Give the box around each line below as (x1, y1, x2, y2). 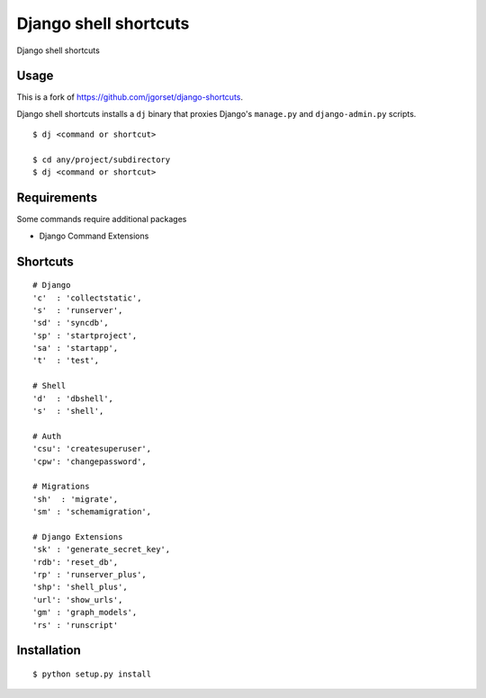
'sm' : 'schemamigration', (32, 506, 152, 517)
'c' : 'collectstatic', (32, 292, 142, 303)
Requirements (16, 190, 98, 206)
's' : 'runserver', (32, 305, 123, 315)
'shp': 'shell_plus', (32, 582, 128, 593)
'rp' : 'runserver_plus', (32, 569, 148, 580)
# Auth (32, 431, 62, 441)
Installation (16, 643, 81, 658)
